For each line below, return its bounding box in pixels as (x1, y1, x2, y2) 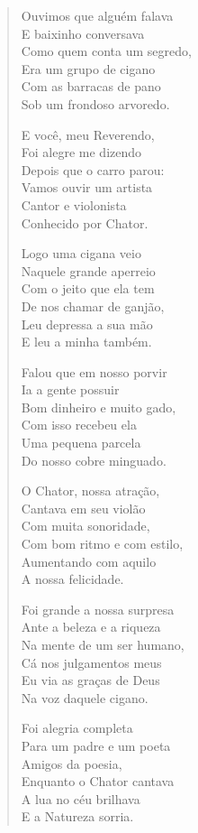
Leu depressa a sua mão (21, 314, 153, 333)
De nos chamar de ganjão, (21, 296, 165, 315)
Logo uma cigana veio (21, 244, 141, 263)
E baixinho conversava (21, 23, 145, 42)
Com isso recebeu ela (21, 415, 137, 434)
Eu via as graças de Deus (21, 671, 160, 690)
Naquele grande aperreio (21, 261, 156, 280)
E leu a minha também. (21, 332, 152, 351)
